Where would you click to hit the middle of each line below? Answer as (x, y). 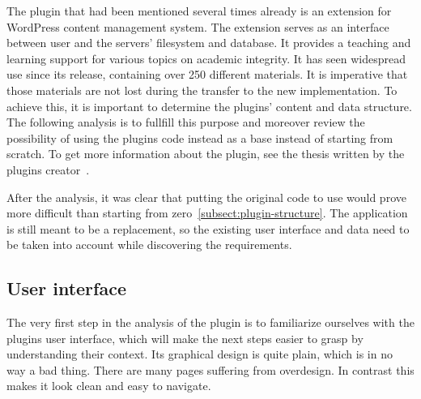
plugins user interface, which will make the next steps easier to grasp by (185, 338)
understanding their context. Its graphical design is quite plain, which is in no (200, 354)
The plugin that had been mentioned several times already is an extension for (199, 11)
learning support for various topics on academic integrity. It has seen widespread (206, 58)
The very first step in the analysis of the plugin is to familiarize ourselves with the (210, 322)
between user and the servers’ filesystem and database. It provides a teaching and (209, 43)
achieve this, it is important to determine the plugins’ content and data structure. (209, 106)
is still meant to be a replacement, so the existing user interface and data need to (208, 228)
